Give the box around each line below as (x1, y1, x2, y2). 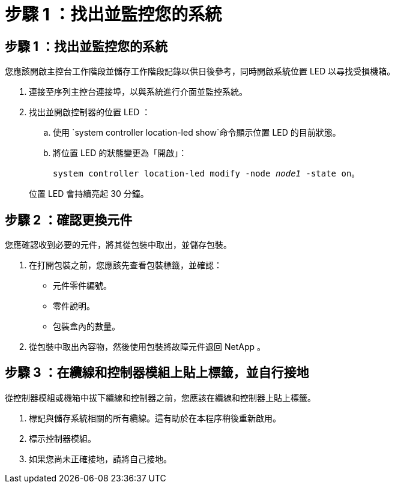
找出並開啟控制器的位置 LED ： (29, 107, 151, 118)
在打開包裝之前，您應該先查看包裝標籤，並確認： (29, 260, 222, 271)
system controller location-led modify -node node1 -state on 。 (53, 168, 360, 179)
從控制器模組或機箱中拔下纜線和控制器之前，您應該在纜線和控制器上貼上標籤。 (5, 392, 316, 403)
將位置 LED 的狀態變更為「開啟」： (53, 148, 187, 158)
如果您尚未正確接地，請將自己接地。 (29, 453, 172, 464)
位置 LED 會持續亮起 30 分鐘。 (29, 188, 149, 199)
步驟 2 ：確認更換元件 (5, 212, 133, 227)
